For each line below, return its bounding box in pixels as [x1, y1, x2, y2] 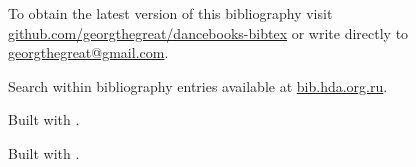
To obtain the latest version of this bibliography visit [8, 3, 333, 23]
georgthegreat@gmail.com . [8, 42, 169, 63]
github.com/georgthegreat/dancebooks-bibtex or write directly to [8, 22, 409, 43]
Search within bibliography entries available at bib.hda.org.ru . [8, 75, 388, 96]
